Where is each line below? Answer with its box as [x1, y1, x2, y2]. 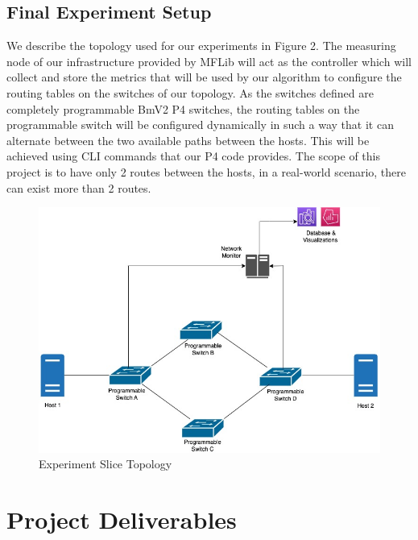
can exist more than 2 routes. [6, 179, 151, 196]
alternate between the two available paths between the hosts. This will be [6, 131, 370, 148]
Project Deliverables [6, 503, 237, 536]
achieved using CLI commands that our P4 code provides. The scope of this [6, 147, 380, 164]
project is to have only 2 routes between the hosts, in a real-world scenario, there [6, 163, 407, 180]
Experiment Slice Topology [39, 455, 172, 472]
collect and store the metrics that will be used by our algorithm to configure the [6, 69, 402, 85]
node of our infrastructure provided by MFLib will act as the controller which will [6, 52, 412, 69]
